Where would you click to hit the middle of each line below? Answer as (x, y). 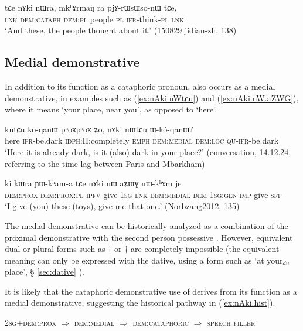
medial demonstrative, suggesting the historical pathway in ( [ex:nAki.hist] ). (140, 303)
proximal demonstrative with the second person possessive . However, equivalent (149, 237)
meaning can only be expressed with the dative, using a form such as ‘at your (144, 260)
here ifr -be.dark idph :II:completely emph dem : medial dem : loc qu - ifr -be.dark (142, 140)
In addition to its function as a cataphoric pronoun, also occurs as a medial (140, 86)
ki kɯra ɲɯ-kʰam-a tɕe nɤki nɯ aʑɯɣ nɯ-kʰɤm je (93, 183)
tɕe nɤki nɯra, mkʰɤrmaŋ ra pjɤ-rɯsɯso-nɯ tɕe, (91, 7)
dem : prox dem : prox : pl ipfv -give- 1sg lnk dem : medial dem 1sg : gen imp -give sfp (143, 194)
